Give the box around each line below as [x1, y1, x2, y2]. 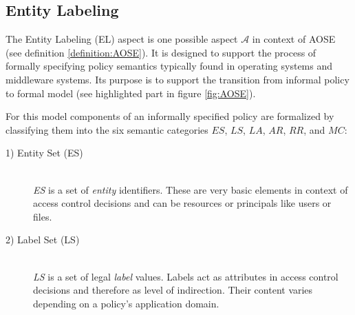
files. [33, 209, 52, 223]
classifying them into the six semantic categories [6, 122, 208, 136]
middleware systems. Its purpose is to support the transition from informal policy [6, 72, 349, 86]
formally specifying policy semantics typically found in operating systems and [6, 59, 333, 73]
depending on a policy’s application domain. [33, 296, 219, 310]
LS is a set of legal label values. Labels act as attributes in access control [33, 269, 338, 283]
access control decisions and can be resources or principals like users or [33, 196, 332, 210]
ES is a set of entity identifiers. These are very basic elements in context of [33, 182, 348, 196]
